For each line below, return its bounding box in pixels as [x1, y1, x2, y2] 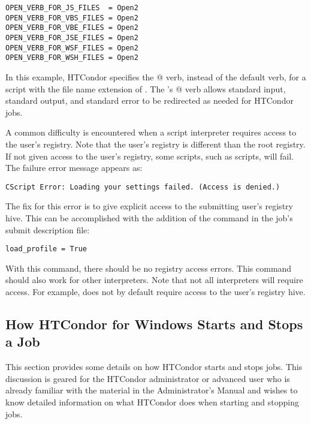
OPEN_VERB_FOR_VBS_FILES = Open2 [5, 13, 138, 22]
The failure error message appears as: [5, 161, 143, 174]
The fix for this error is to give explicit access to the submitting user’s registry [5, 200, 293, 212]
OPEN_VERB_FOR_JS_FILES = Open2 [5, 4, 138, 12]
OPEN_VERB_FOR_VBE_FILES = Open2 [5, 23, 138, 32]
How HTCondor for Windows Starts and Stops [5, 314, 303, 333]
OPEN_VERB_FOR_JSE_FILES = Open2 [5, 33, 138, 42]
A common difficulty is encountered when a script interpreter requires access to [5, 126, 297, 139]
